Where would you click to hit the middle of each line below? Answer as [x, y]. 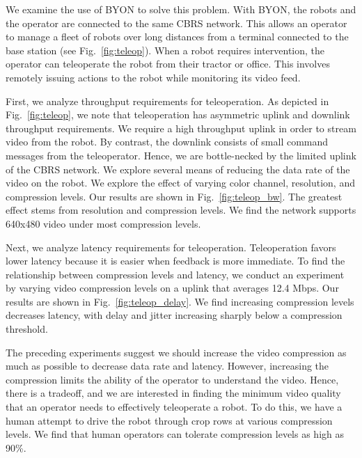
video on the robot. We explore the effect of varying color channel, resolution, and [180, 183]
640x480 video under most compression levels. [103, 223]
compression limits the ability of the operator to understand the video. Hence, [172, 379]
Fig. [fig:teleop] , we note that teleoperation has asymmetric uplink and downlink [178, 114]
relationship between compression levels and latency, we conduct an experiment [175, 274]
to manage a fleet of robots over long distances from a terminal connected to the [177, 37]
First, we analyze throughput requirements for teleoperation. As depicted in [167, 101]
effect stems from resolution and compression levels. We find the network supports [181, 210]
